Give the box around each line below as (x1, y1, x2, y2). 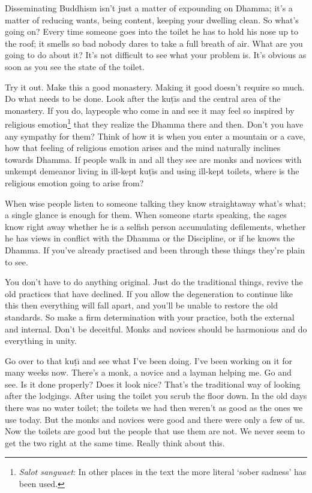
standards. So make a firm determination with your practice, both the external (5, 310, 295, 323)
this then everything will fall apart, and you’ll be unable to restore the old (5, 299, 278, 311)
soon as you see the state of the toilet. (5, 60, 145, 72)
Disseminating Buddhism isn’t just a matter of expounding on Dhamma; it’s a (5, 2, 293, 14)
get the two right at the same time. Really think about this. (5, 436, 225, 449)
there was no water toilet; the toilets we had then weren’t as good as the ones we (5, 401, 303, 414)
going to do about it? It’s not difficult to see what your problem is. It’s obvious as (5, 49, 307, 61)
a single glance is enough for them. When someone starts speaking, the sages (5, 208, 287, 221)
